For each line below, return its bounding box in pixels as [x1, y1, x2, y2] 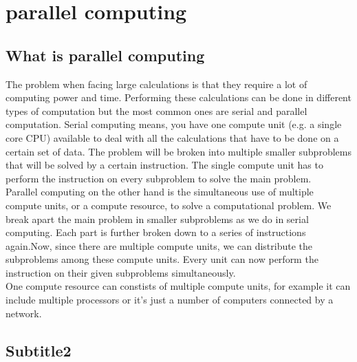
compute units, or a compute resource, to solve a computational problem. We [6, 198, 332, 212]
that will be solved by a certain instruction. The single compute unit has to [6, 158, 323, 172]
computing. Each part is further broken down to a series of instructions [6, 225, 306, 239]
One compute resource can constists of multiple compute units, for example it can [6, 279, 351, 293]
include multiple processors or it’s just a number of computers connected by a [6, 292, 334, 307]
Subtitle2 [6, 339, 72, 361]
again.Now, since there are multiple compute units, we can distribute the [6, 238, 312, 253]
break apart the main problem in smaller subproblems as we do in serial [6, 211, 309, 226]
